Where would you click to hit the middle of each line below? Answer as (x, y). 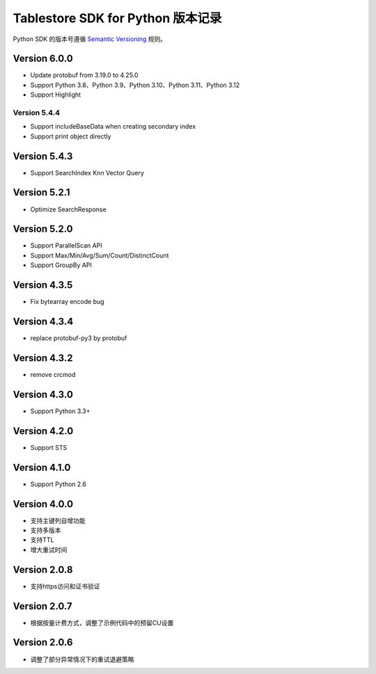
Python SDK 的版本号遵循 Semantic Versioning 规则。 (90, 39)
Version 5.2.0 (43, 229)
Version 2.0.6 (43, 642)
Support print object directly (71, 136)
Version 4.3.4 (43, 321)
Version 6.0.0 (43, 59)
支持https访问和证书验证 (65, 586)
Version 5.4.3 (43, 156)
